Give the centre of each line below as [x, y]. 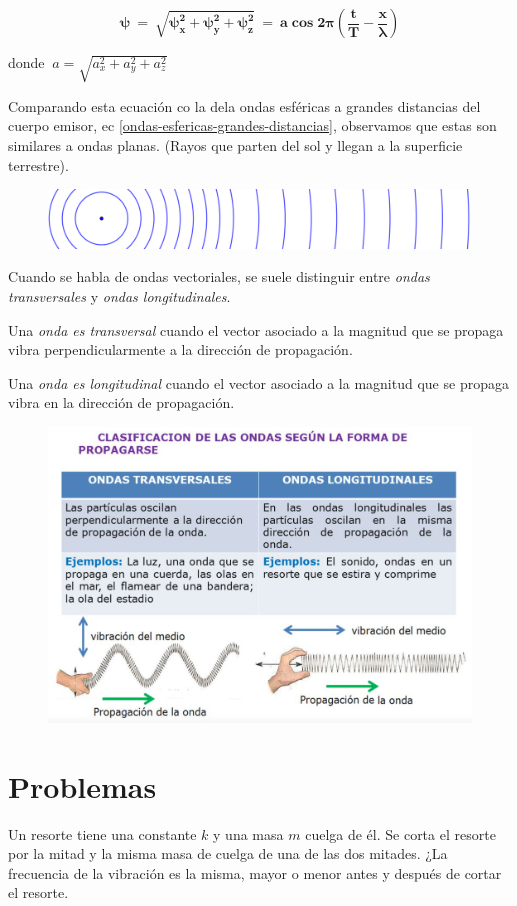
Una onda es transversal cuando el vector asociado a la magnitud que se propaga [256, 329]
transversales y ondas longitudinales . [119, 295]
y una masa [248, 833]
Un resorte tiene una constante [102, 833]
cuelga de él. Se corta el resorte [400, 833]
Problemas [82, 785]
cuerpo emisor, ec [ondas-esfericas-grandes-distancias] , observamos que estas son [252, 125]
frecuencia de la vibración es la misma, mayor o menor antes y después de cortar [255, 872]
